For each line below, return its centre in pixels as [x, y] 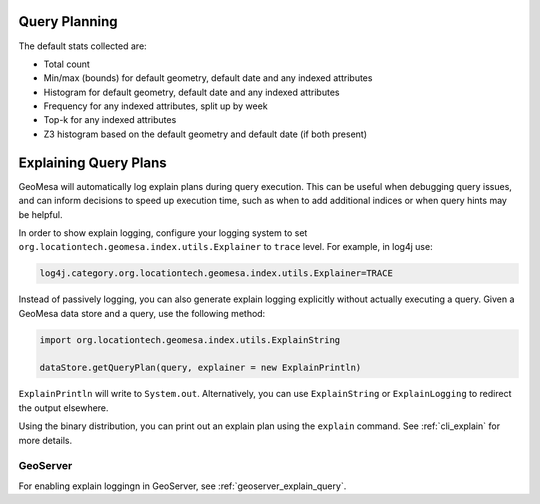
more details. [45, 440]
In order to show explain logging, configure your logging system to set [163, 232]
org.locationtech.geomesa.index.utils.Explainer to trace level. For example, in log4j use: [226, 247]
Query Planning [68, 21]
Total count [66, 64]
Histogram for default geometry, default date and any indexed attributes [191, 92]
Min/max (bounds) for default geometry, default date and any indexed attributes [208, 78]
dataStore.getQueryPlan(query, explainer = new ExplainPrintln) [200, 368]
